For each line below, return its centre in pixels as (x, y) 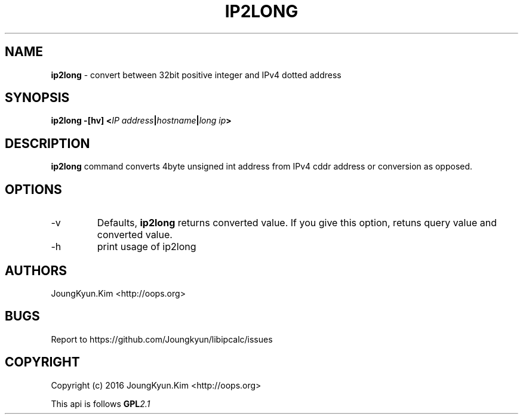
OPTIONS (33, 189)
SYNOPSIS (37, 98)
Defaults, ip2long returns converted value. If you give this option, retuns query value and (297, 223)
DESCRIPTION (47, 143)
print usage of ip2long (147, 247)
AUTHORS (36, 270)
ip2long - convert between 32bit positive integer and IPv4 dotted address (196, 75)
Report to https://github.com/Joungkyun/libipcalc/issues (162, 339)
